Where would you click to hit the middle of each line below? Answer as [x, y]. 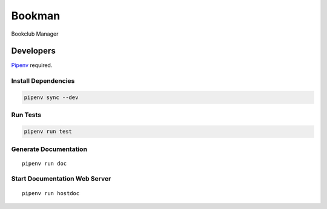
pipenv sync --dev [51, 98]
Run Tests [26, 115]
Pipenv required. [32, 65]
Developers [33, 51]
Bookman [36, 16]
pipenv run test [48, 132]
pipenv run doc [45, 163]
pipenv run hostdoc [51, 193]
